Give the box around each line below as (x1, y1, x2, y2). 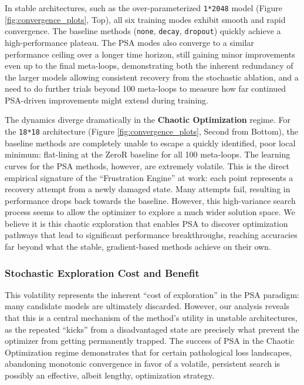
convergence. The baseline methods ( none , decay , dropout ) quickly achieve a (5, 25, 281, 37)
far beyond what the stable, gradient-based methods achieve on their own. (5, 240, 271, 253)
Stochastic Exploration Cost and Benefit (5, 265, 200, 280)
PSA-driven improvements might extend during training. (5, 93, 208, 106)
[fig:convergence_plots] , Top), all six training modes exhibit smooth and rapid (5, 13, 286, 25)
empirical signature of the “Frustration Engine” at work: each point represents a (5, 171, 293, 183)
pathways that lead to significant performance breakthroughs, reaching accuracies (5, 229, 298, 241)
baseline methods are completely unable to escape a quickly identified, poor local (5, 136, 296, 149)
